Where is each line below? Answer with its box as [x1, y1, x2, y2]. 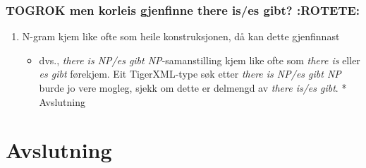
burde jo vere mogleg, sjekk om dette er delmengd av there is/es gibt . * [39, 80, 347, 95]
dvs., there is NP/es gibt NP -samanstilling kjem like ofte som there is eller [39, 52, 360, 67]
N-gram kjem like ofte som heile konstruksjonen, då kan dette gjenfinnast [22, 29, 340, 44]
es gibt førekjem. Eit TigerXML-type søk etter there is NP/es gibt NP [39, 66, 341, 81]
